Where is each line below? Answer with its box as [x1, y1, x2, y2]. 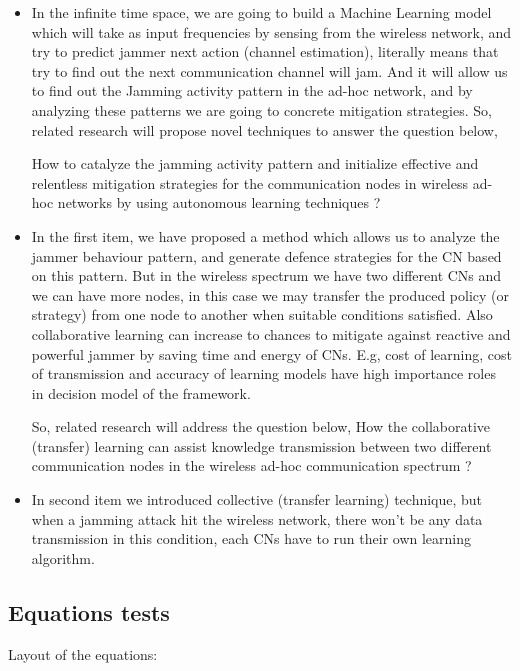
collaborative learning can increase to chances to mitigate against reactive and [31, 323, 511, 344]
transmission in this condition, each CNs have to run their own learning [31, 528, 472, 549]
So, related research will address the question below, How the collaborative [31, 416, 491, 437]
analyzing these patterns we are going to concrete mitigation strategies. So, [31, 99, 492, 120]
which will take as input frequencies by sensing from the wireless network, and [31, 21, 512, 42]
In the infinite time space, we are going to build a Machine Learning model [31, 2, 492, 22]
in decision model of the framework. [31, 382, 251, 403]
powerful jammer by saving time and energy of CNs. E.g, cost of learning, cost [31, 343, 512, 364]
